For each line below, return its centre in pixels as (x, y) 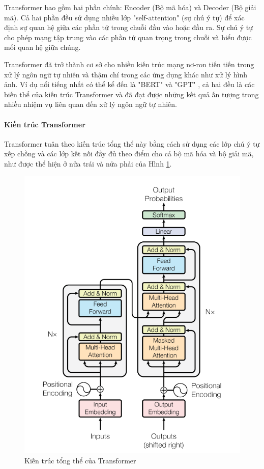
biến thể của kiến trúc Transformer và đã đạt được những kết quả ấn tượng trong (131, 94)
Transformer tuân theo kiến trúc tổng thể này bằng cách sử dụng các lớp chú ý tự (132, 143)
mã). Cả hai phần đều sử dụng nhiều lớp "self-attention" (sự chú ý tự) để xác (124, 17)
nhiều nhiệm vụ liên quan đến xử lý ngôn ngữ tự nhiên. (91, 104)
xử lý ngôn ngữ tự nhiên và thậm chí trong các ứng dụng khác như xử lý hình (126, 74)
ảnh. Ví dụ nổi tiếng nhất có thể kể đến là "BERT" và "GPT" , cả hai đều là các (129, 84)
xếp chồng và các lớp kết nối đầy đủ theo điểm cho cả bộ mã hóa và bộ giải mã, (129, 154)
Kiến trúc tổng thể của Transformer (80, 460)
